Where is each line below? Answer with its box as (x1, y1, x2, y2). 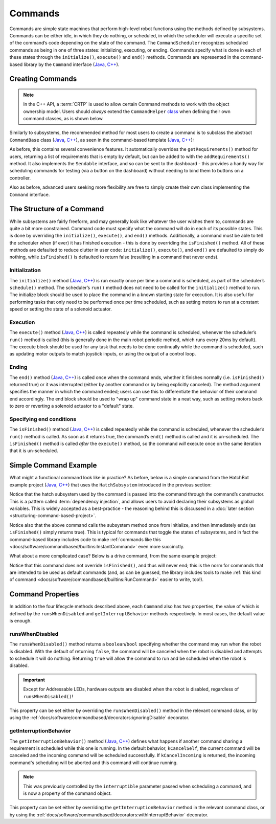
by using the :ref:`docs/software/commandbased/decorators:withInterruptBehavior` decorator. (9, 811, 209, 818)
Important (23, 677, 45, 683)
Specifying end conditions (9, 415, 77, 422)
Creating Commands (9, 75, 77, 83)
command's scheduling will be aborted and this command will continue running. (9, 760, 178, 766)
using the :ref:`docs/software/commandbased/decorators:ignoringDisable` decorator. (9, 715, 190, 721)
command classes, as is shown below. (23, 116, 104, 122)
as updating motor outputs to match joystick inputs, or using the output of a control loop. (9, 351, 196, 357)
